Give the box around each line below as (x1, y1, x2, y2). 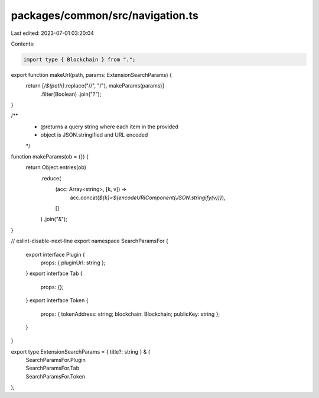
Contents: (11, 40, 35, 47)
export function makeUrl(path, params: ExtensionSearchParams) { (11, 71, 172, 78)
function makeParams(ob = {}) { (11, 153, 89, 160)
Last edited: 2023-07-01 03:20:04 (11, 30, 95, 37)
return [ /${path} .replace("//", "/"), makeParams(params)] (25, 82, 165, 89)
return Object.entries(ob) (25, 164, 87, 171)
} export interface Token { (25, 297, 89, 304)
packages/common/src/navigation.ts (11, 9, 199, 22)
